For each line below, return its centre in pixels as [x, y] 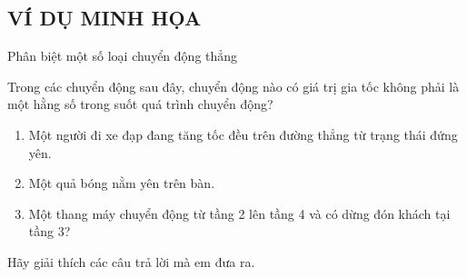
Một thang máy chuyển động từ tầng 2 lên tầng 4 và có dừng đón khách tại [239, 213]
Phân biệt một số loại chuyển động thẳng [123, 56]
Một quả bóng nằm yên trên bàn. [122, 183]
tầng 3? [50, 231]
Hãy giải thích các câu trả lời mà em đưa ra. [131, 261]
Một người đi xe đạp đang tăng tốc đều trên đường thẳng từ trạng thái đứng [243, 134]
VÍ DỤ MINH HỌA [104, 18]
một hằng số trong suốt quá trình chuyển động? [140, 104]
